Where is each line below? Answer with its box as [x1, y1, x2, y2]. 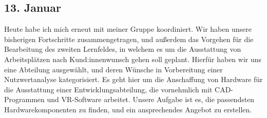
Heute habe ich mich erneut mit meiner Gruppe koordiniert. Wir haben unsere [4, 24, 252, 34]
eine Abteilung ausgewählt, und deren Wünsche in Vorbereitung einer [4, 64, 223, 74]
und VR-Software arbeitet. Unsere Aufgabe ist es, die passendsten [47, 94, 255, 105]
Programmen [4, 94, 45, 105]
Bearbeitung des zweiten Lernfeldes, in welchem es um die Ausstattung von [4, 44, 241, 54]
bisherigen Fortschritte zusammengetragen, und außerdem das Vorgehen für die [4, 33, 254, 44]
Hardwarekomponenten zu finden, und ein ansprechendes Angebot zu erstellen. [4, 104, 252, 114]
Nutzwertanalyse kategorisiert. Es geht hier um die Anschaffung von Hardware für [4, 74, 263, 85]
